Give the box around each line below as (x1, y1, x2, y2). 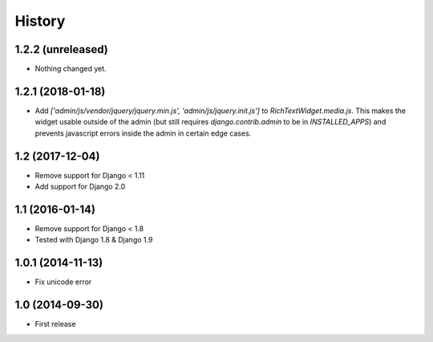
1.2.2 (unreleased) (14, 43, 108, 56)
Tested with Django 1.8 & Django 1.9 (34, 235, 153, 245)
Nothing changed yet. (34, 64, 107, 74)
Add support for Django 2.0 (34, 181, 126, 192)
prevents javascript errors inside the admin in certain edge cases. (34, 128, 252, 138)
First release (34, 320, 76, 329)
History (14, 12, 66, 30)
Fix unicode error (34, 277, 92, 287)
